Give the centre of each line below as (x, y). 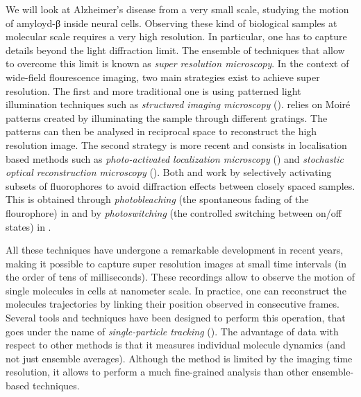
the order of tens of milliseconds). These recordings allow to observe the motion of (180, 277)
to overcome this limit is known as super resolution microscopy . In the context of (177, 63)
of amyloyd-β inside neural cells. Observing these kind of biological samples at (171, 23)
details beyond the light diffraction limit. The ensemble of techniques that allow (175, 50)
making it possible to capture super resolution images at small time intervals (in (176, 263)
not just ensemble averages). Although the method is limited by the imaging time (179, 358)
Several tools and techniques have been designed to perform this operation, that (176, 318)
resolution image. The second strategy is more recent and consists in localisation (176, 144)
